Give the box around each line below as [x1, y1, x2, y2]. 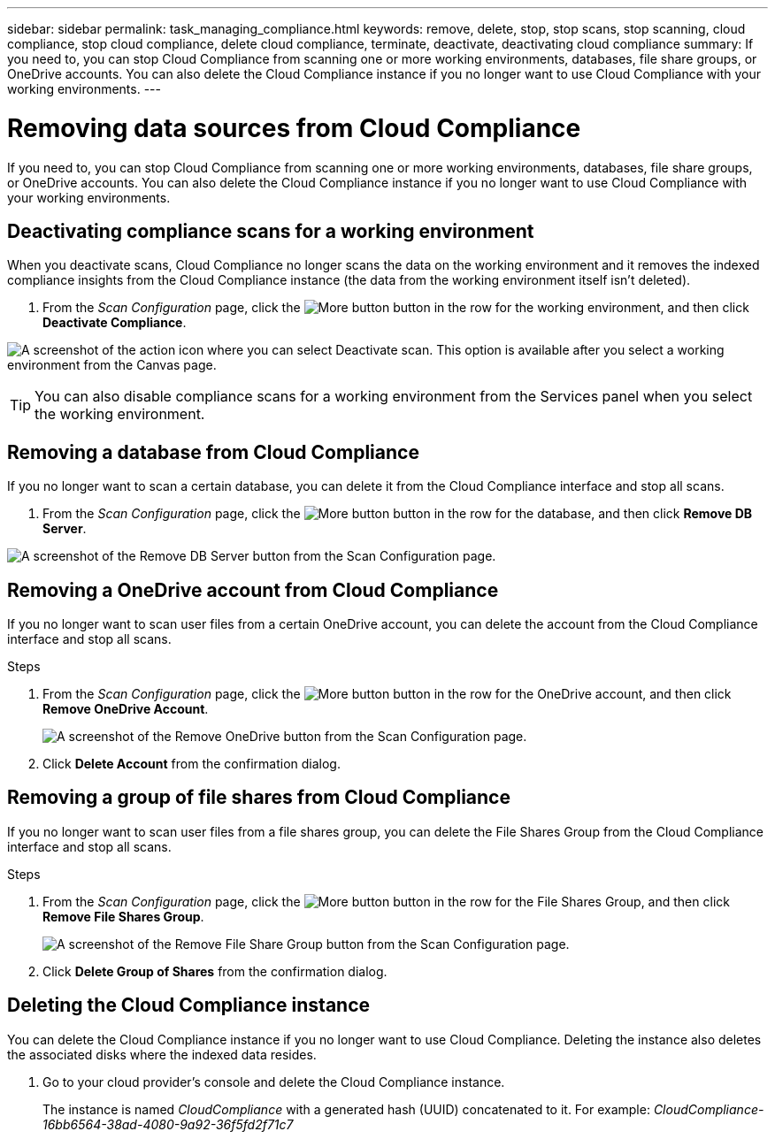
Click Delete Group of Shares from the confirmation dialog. [42, 963, 387, 979]
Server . [42, 521, 87, 537]
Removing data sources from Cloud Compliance [7, 112, 581, 143]
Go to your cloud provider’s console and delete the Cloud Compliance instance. [42, 1074, 505, 1089]
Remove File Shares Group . [42, 908, 204, 924]
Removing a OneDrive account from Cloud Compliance [7, 578, 499, 601]
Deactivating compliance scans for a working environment [7, 219, 534, 242]
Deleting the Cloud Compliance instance [7, 994, 371, 1017]
